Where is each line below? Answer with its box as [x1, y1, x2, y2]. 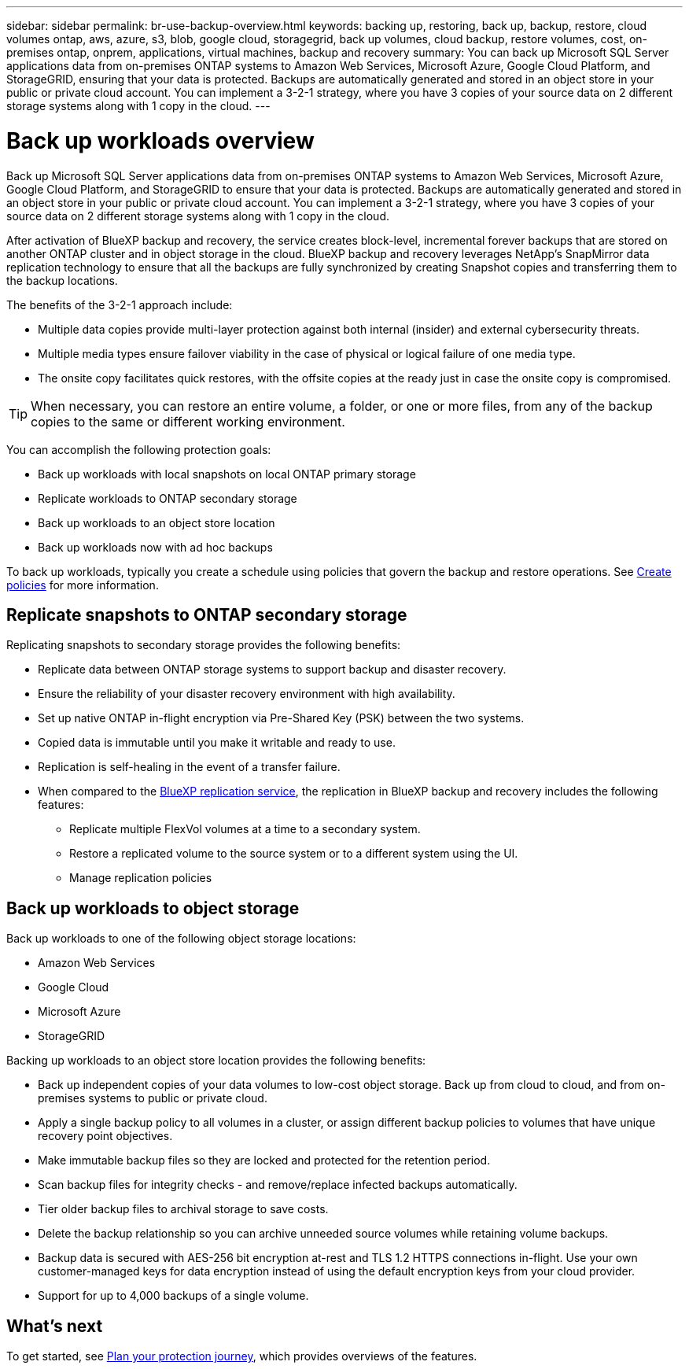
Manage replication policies [69, 871, 212, 885]
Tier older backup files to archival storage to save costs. [38, 1202, 329, 1216]
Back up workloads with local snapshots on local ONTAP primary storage [38, 467, 416, 481]
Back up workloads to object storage [6, 898, 300, 918]
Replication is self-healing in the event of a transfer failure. [38, 760, 341, 774]
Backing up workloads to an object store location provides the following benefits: [6, 1054, 426, 1068]
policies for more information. [6, 577, 159, 592]
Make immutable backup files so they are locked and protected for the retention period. [38, 1153, 491, 1168]
